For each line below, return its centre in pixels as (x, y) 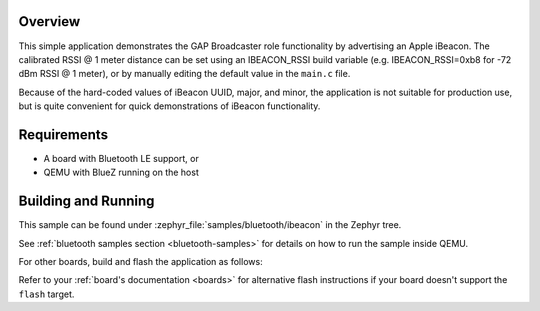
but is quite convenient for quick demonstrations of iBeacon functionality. (169, 106)
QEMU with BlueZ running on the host (121, 172)
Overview (49, 21)
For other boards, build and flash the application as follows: (141, 262)
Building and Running (86, 201)
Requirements (63, 134)
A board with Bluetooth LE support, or (121, 158)
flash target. (46, 294)
